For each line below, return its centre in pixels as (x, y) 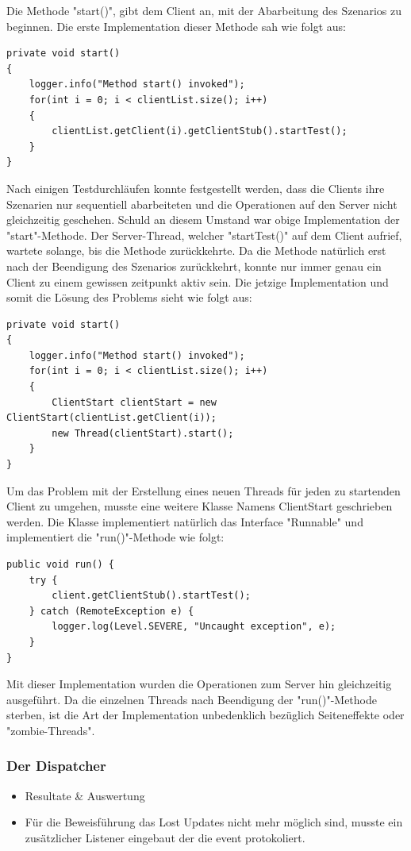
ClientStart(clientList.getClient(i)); (111, 418)
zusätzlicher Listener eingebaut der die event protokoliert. (165, 837)
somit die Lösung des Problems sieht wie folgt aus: (129, 297)
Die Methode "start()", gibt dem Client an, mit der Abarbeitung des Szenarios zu (204, 10)
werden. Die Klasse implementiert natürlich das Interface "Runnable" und (185, 521)
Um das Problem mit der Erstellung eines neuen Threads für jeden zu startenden (204, 490)
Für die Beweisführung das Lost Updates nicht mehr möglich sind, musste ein (214, 822)
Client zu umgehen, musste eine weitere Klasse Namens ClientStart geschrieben (200, 506)
